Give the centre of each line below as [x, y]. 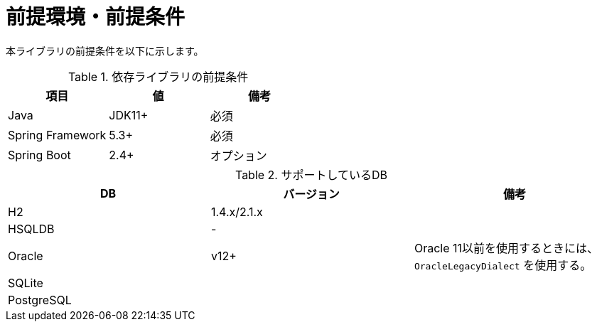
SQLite [26, 283]
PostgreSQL [40, 300]
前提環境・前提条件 [96, 17]
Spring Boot [39, 155]
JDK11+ [129, 115]
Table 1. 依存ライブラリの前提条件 [158, 76]
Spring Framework [57, 135]
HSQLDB [31, 229]
